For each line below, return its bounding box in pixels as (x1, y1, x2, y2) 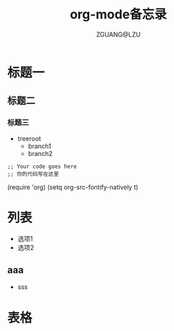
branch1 (27, 142, 51, 150)
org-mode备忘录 (70, 6, 167, 23)
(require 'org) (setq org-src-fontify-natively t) (7, 183, 139, 191)
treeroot (17, 134, 42, 143)
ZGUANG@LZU (96, 30, 141, 39)
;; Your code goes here (7, 163, 77, 170)
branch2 (27, 149, 53, 157)
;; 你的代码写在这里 (7, 170, 59, 177)
